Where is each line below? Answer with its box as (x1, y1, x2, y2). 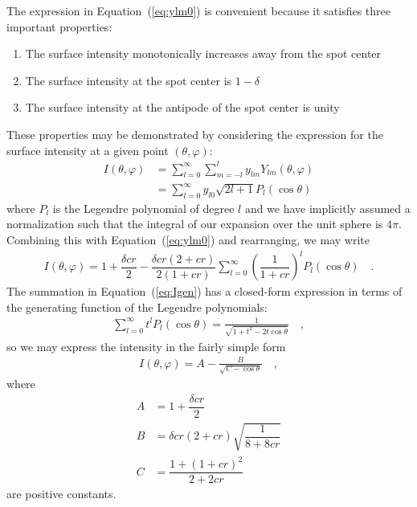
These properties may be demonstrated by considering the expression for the (6, 125, 383, 142)
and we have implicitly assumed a (244, 199, 411, 216)
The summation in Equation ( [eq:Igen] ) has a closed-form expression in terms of (6, 283, 403, 300)
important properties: (6, 18, 112, 35)
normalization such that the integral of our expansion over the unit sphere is (6, 215, 383, 232)
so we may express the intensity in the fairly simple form (6, 337, 286, 354)
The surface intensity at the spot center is (25, 72, 232, 88)
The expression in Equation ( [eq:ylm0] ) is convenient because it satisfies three (6, 2, 390, 18)
